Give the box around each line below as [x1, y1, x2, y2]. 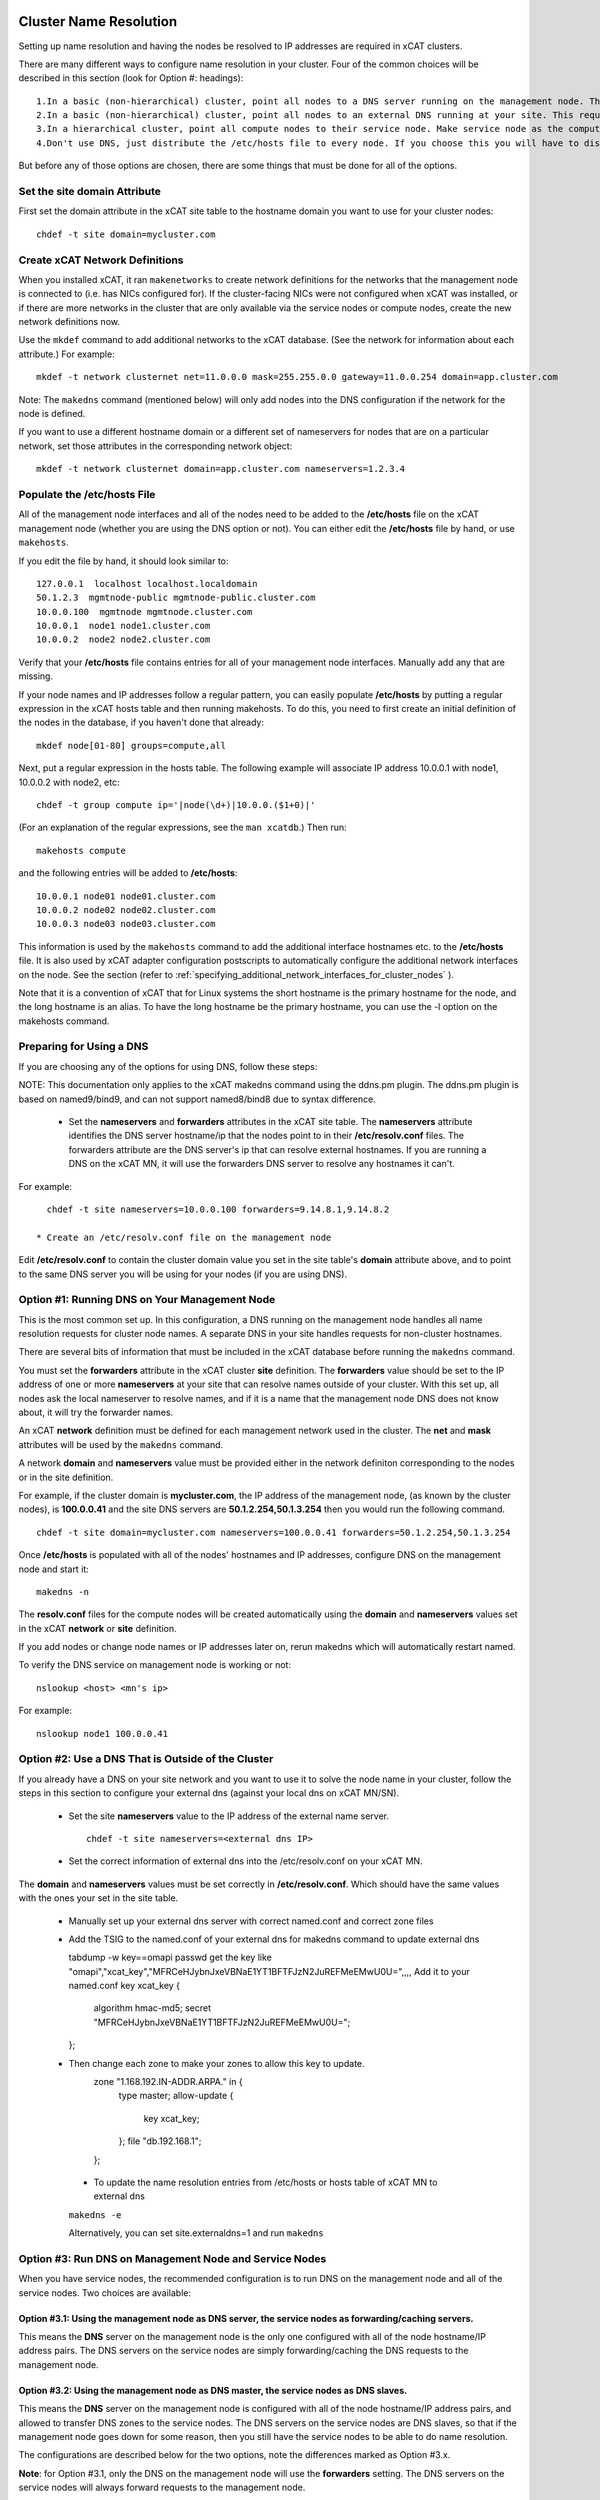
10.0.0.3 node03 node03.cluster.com [36, 918, 216, 930]
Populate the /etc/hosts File [18, 487, 156, 501]
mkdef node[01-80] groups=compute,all [36, 740, 227, 751]
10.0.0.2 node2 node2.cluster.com [36, 634, 211, 645]
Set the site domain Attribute [18, 185, 162, 199]
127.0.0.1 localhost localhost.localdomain [36, 578, 259, 589]
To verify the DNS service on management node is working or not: [18, 1659, 292, 1671]
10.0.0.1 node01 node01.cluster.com [36, 890, 216, 902]
